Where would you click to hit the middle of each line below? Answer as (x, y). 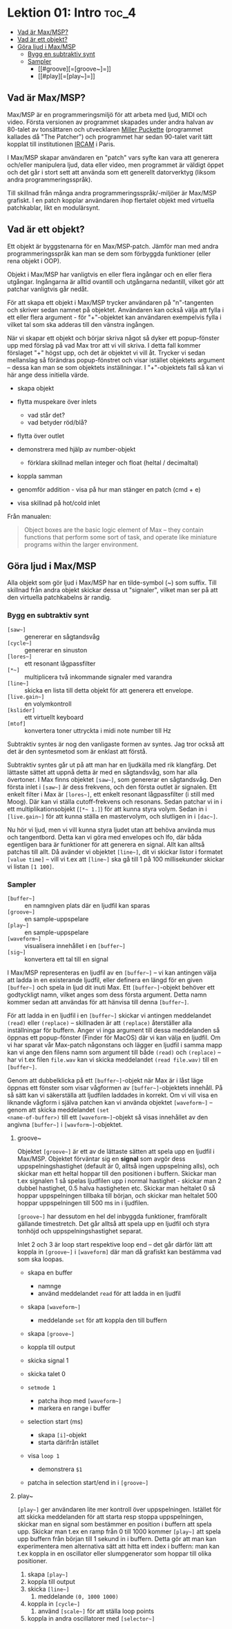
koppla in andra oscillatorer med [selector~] (91, 1618)
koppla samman (40, 476)
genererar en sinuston (56, 650)
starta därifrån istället (68, 1442)
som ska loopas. (40, 1259)
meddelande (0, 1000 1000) (78, 1596)
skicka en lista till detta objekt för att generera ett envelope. (109, 690)
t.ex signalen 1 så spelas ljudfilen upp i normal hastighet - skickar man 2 (119, 1181)
